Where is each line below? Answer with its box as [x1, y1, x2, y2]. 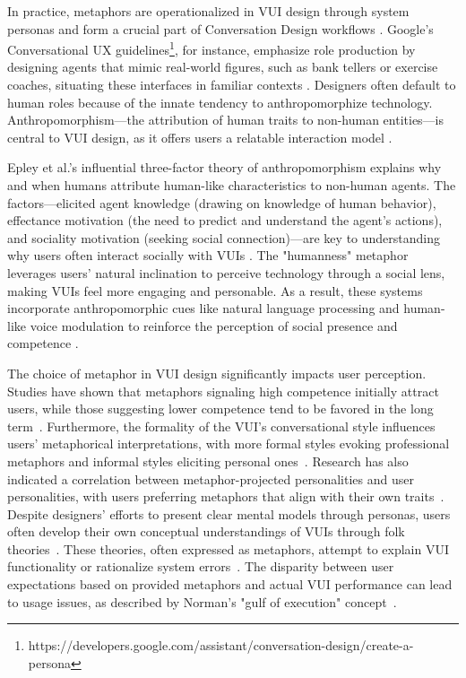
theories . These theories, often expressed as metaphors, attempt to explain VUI [7, 539, 449, 558]
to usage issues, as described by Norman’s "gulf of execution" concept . [7, 592, 397, 611]
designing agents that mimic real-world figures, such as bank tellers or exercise [7, 57, 438, 76]
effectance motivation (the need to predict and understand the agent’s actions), [7, 211, 443, 230]
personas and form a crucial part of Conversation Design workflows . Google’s [7, 19, 434, 38]
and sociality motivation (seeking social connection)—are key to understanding [7, 228, 441, 247]
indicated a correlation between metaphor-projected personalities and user [7, 469, 414, 488]
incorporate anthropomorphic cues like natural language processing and [7, 299, 400, 317]
